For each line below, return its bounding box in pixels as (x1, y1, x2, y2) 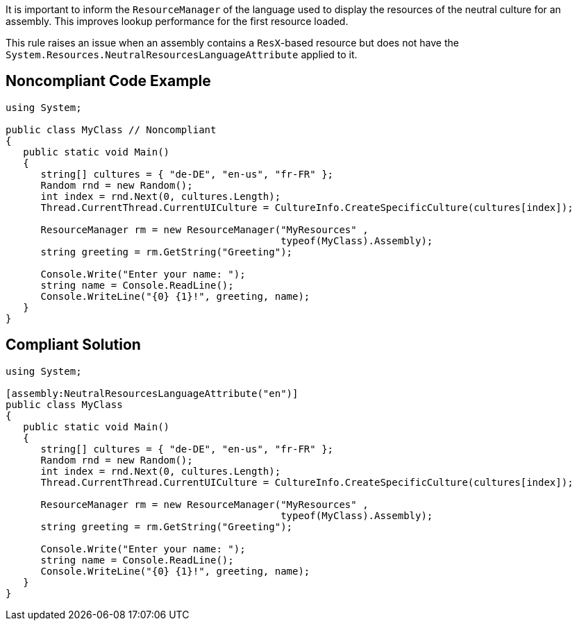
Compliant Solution (6, 336, 141, 354)
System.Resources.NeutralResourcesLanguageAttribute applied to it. (6, 49, 358, 60)
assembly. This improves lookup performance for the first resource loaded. (6, 15, 349, 27)
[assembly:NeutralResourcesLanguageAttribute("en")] (6, 387, 299, 399)
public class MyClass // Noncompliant (6, 124, 217, 135)
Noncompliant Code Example (6, 72, 211, 90)
